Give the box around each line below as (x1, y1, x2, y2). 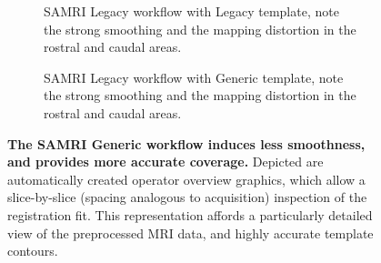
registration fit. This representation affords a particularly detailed (7, 205, 373, 224)
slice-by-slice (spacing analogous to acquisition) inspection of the (7, 187, 367, 207)
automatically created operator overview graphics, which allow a (7, 169, 366, 188)
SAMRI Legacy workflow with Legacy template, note (44, 2, 339, 20)
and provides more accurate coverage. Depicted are (7, 152, 324, 171)
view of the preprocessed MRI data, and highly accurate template (7, 223, 374, 242)
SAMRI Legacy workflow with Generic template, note (44, 67, 344, 86)
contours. (7, 241, 58, 260)
